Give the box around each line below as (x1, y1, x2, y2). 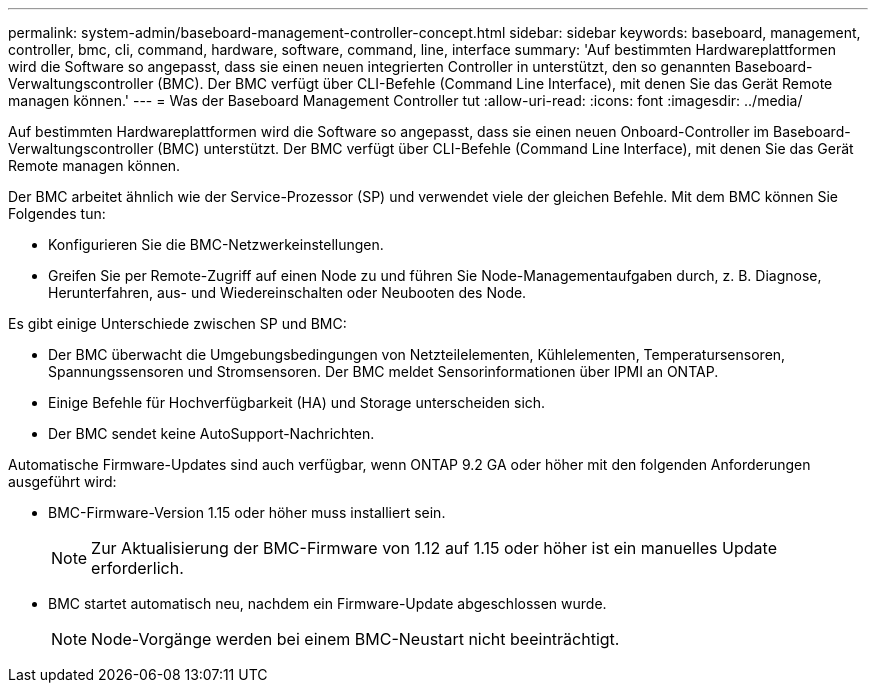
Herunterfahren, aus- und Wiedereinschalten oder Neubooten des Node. (48, 284, 527, 301)
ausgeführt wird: (8, 473, 117, 490)
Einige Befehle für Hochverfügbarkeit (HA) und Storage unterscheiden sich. (48, 394, 546, 411)
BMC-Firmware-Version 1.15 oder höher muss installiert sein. (48, 504, 446, 521)
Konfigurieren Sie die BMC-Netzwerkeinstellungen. (48, 236, 384, 253)
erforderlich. (91, 558, 184, 578)
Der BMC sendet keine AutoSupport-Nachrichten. (48, 425, 375, 442)
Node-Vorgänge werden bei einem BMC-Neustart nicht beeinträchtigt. (91, 629, 620, 649)
